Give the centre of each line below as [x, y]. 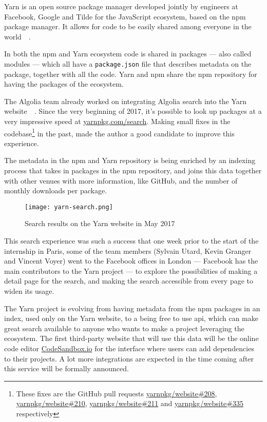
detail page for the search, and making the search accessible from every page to [129, 281]
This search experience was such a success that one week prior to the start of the [131, 241]
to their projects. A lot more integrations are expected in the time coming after [129, 358]
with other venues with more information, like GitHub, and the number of [121, 180]
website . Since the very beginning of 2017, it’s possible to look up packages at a [133, 111]
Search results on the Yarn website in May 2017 [100, 223]
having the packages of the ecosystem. [64, 84]
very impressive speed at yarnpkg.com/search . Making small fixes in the [117, 121]
